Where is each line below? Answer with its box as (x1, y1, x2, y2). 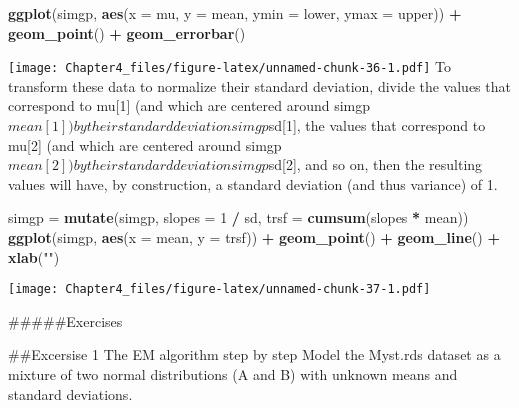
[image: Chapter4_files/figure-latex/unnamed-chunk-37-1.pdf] (8, 282, 431, 297)
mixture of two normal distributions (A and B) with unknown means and (8, 364, 458, 385)
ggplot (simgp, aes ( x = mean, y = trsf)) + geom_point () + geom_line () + (8, 227, 500, 247)
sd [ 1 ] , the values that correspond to (268, 115, 486, 136)
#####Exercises (8, 310, 123, 331)
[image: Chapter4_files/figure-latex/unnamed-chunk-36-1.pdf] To (8, 56, 451, 77)
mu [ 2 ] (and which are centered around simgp (8, 134, 282, 155)
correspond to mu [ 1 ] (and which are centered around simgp (8, 95, 371, 116)
